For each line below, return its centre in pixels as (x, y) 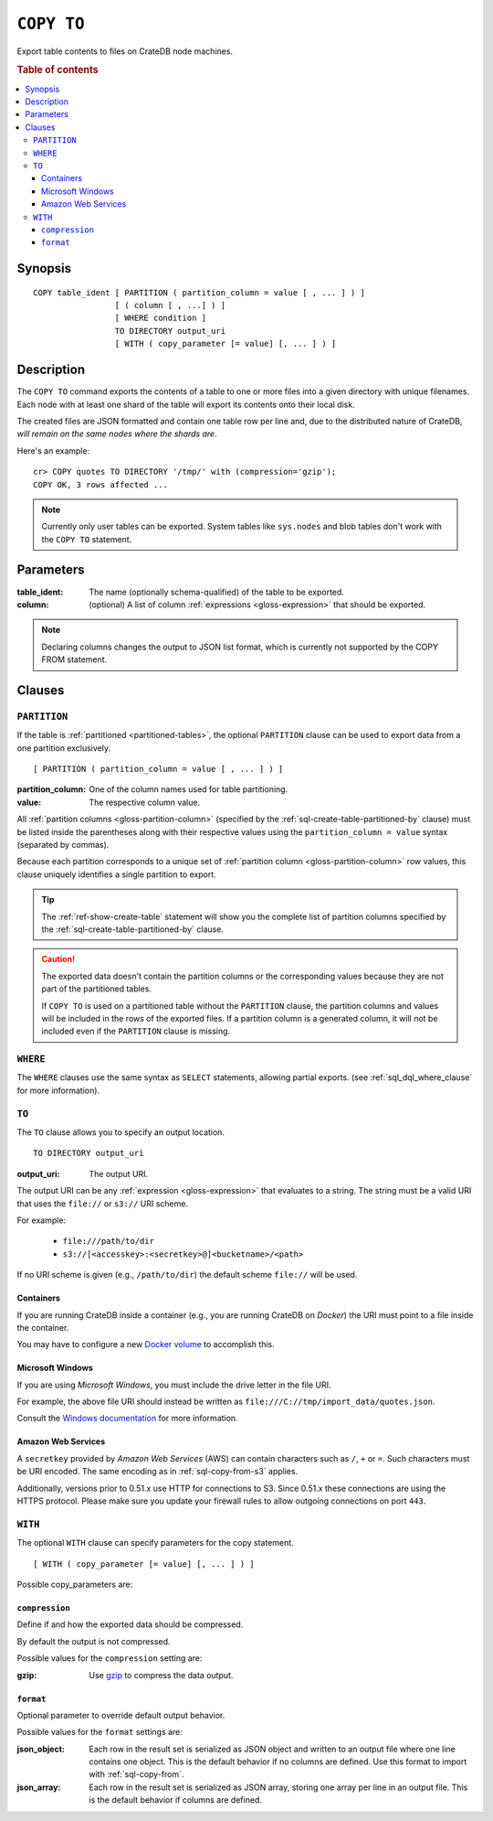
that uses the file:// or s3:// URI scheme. (103, 1204)
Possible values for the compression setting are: (110, 1658)
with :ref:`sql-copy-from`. (136, 1774)
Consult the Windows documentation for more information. (127, 1419)
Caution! (58, 959)
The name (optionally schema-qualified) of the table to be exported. (216, 592)
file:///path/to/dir (109, 1241)
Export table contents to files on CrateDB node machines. (125, 51)
